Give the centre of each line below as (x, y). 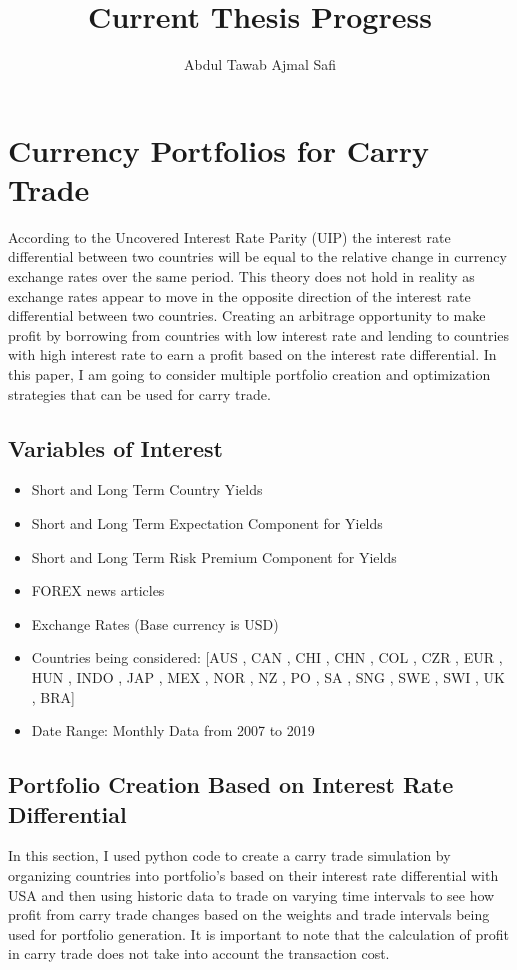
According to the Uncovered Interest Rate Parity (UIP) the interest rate (229, 236)
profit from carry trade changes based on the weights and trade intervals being (249, 914)
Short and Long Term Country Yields (147, 489)
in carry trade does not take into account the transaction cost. (199, 953)
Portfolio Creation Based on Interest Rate (231, 784)
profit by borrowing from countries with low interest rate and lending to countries (259, 334)
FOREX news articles (98, 590)
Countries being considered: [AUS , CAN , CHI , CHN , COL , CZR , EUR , (267, 657)
